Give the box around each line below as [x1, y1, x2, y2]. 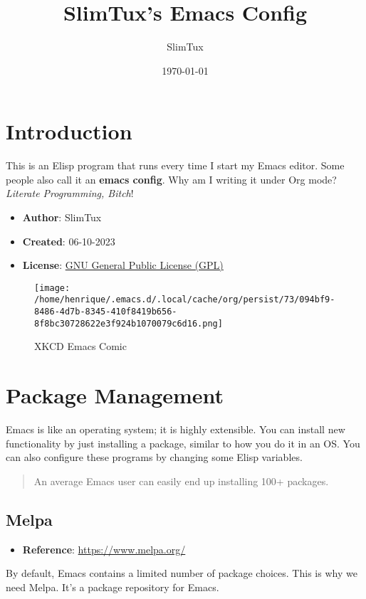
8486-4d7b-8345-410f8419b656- [34, 307, 177, 317]
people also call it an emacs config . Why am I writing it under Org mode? [6, 171, 337, 186]
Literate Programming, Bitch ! [6, 186, 134, 201]
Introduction [6, 117, 132, 146]
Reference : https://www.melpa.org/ [22, 541, 186, 556]
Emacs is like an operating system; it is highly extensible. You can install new [6, 422, 345, 437]
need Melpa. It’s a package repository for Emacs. [6, 579, 219, 594]
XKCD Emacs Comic [34, 339, 127, 354]
